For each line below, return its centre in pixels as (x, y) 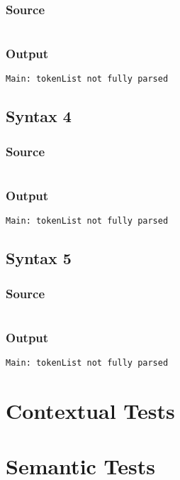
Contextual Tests (90, 411)
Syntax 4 (39, 116)
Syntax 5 (39, 258)
